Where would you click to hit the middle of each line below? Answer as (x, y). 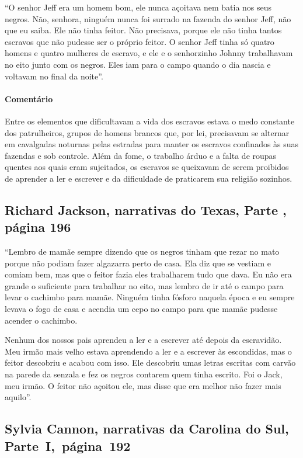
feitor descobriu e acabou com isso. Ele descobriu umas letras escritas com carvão (150, 362)
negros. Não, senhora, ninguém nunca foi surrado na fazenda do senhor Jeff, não (148, 18)
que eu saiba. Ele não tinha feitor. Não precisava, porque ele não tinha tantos (143, 30)
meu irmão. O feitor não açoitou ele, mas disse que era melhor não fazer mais (143, 385)
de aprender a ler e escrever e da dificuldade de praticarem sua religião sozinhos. (149, 178)
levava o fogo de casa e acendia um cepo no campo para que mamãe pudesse (141, 309)
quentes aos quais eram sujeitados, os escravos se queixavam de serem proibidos (147, 167)
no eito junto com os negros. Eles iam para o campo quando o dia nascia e (138, 64)
